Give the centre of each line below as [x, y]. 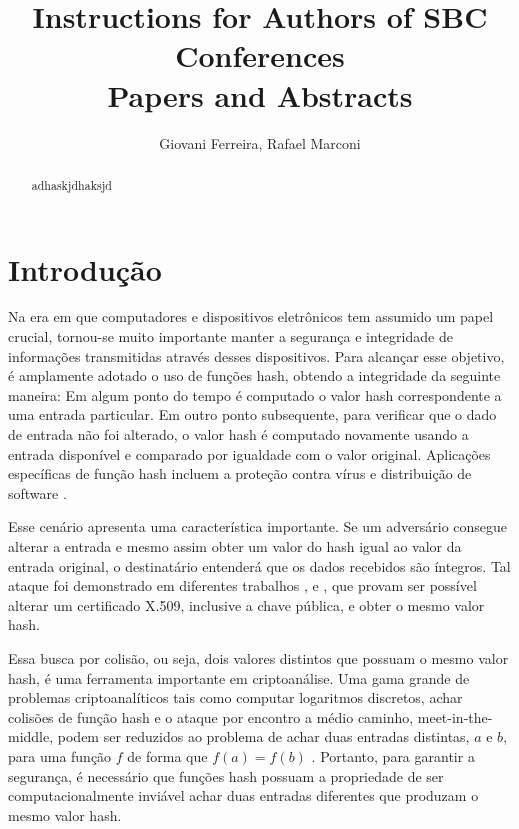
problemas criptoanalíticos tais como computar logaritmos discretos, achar [235, 697]
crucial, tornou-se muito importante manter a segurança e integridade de [230, 336]
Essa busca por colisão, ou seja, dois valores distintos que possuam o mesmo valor [258, 657]
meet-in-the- [455, 716]
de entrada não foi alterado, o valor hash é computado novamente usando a [238, 434]
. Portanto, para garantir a [393, 755]
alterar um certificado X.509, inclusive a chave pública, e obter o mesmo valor [246, 604]
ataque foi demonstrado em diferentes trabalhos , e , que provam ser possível [242, 585]
